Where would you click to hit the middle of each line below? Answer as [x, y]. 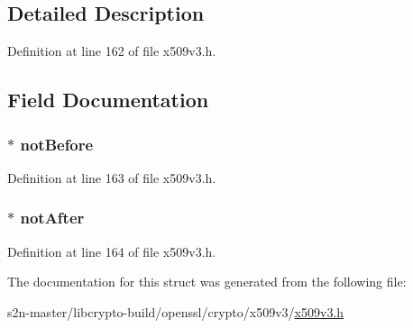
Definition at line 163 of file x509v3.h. [112, 177]
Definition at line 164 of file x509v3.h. [112, 251]
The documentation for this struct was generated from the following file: [207, 282]
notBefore [57, 144]
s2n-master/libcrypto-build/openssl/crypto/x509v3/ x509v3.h [176, 311]
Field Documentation [108, 100]
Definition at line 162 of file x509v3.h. [112, 51]
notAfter [52, 218]
